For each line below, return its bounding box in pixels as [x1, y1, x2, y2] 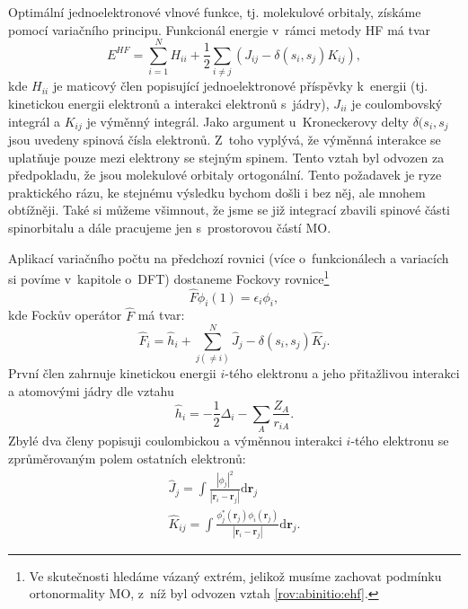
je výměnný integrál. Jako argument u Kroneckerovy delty [86, 111, 409, 130]
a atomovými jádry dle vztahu [8, 381, 174, 400]
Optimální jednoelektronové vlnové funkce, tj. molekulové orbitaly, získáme [8, 3, 421, 21]
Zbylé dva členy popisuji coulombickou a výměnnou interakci [8, 431, 342, 450]
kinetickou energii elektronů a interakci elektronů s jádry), [8, 93, 330, 112]
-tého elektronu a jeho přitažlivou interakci [225, 364, 460, 383]
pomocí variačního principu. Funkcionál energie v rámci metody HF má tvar [8, 20, 431, 39]
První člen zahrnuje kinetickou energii [8, 364, 216, 383]
